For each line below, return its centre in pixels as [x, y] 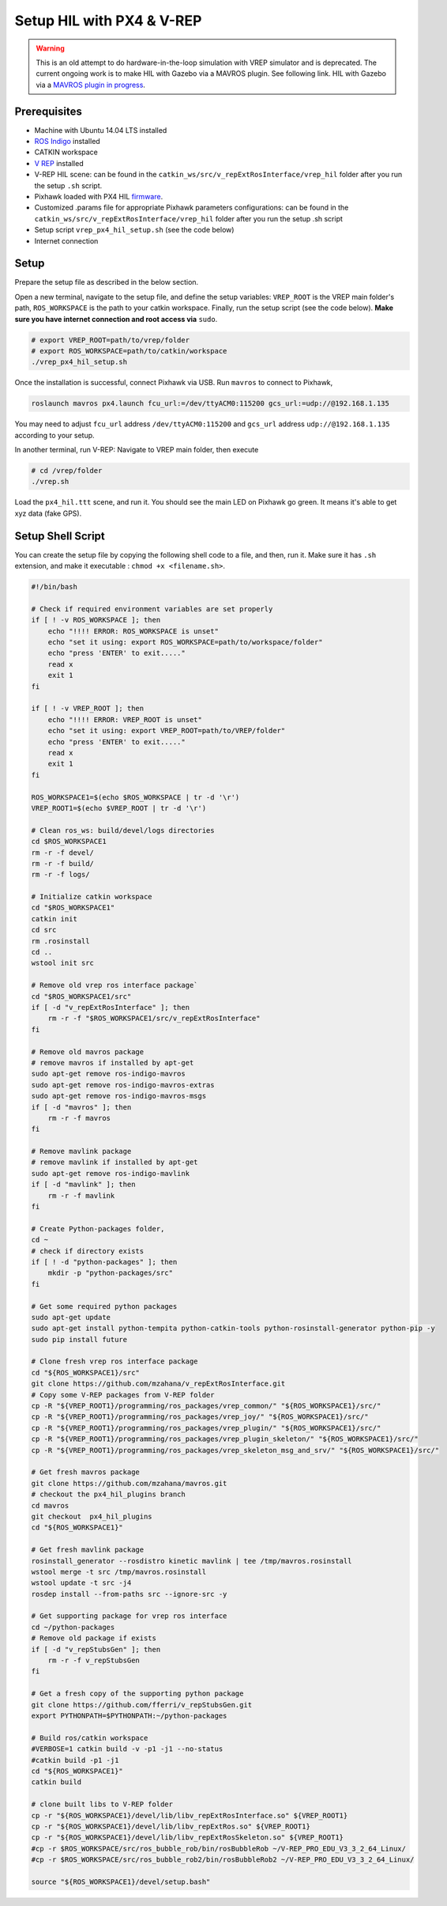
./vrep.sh [50, 482]
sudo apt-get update [71, 1317]
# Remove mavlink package [81, 1152]
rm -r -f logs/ [60, 875]
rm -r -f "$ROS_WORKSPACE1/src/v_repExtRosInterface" [154, 1019]
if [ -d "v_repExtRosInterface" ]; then [110, 1007]
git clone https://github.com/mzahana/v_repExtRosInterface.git [158, 1384]
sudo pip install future [79, 1339]
